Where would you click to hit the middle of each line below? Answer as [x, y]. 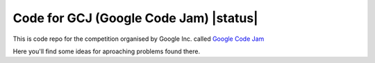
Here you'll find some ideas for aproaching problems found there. [107, 51]
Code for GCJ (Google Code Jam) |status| [135, 18]
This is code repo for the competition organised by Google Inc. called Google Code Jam [139, 39]
